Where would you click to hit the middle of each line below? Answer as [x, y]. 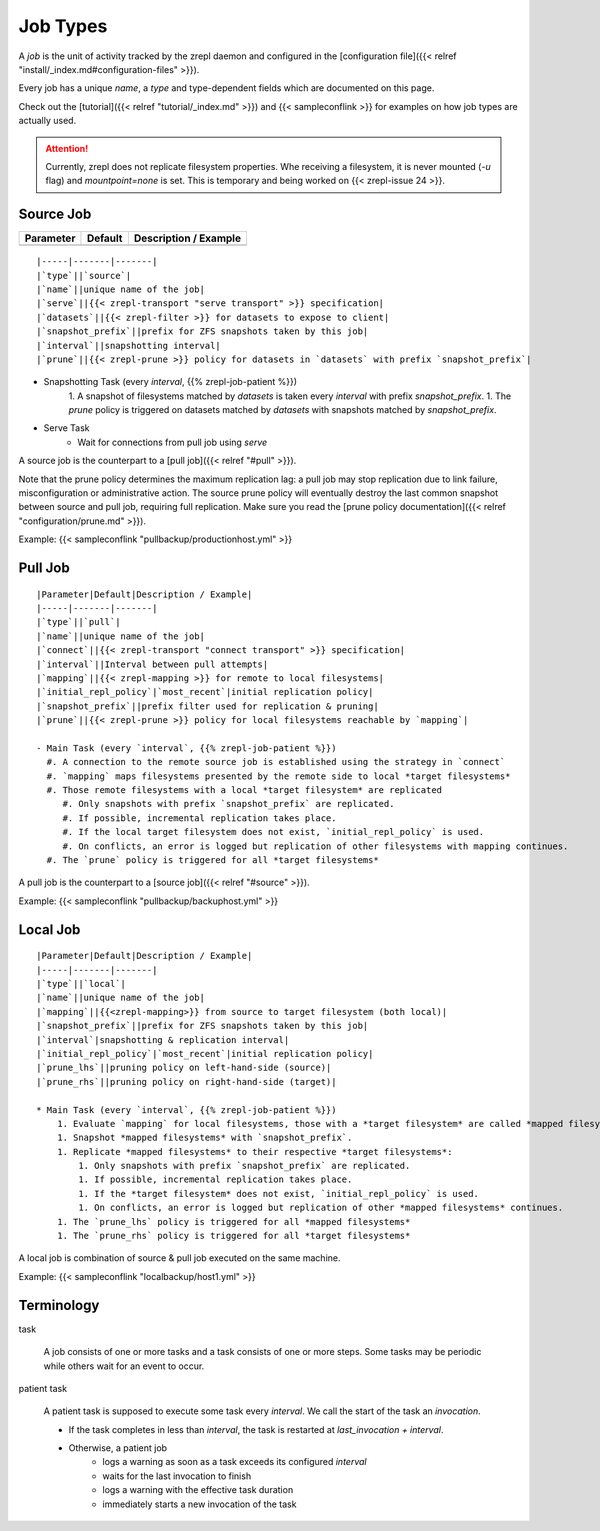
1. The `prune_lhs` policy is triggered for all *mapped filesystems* [233, 1221]
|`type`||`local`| [81, 984]
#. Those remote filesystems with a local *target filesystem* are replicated [244, 790]
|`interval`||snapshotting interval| [129, 345]
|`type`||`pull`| [78, 622]
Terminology [59, 1305]
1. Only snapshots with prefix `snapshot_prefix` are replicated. [244, 1166]
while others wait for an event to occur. [124, 1366]
